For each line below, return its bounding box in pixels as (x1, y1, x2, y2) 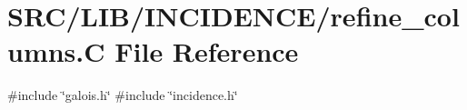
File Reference (114, 33, 299, 70)
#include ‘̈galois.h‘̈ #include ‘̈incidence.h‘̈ (7, 85, 238, 105)
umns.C (7, 33, 105, 70)
